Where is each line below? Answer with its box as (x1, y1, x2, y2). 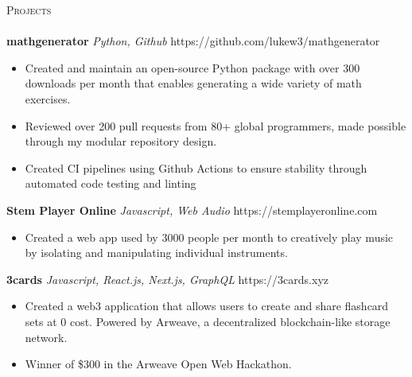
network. (25, 328, 68, 345)
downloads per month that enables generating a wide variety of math (25, 75, 362, 91)
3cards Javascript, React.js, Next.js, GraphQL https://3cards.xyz (6, 270, 328, 287)
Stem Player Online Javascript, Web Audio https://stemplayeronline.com (6, 201, 378, 218)
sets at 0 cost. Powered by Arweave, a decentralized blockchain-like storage (25, 313, 391, 329)
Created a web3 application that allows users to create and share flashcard (25, 297, 389, 314)
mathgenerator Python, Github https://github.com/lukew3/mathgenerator (6, 33, 380, 49)
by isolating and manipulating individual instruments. (25, 244, 288, 261)
